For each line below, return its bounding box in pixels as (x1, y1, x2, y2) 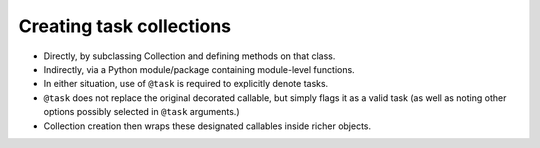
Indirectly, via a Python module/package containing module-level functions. (43, 63, 355, 75)
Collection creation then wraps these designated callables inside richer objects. (43, 120, 372, 132)
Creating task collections (18, 15, 232, 37)
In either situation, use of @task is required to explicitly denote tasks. (43, 78, 329, 90)
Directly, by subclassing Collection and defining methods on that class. (43, 50, 336, 62)
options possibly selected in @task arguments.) (43, 106, 240, 118)
